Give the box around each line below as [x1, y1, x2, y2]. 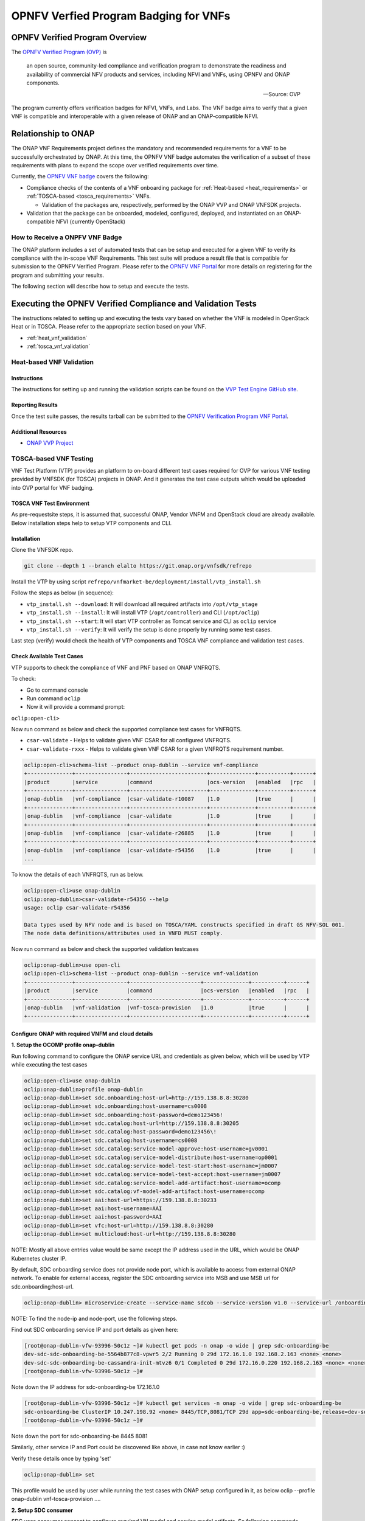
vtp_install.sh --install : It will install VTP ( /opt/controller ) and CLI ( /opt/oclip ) [26, 609, 260, 616]
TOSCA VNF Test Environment [11, 499, 89, 507]
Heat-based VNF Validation [11, 358, 94, 366]
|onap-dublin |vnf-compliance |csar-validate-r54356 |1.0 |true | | [24, 846, 316, 854]
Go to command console [26, 686, 88, 694]
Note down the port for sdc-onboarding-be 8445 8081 [11, 1432, 148, 1439]
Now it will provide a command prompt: [26, 703, 125, 711]
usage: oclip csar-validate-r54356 [24, 904, 130, 911]
